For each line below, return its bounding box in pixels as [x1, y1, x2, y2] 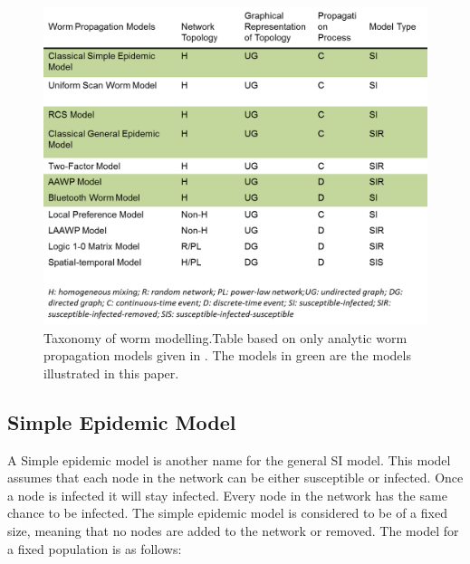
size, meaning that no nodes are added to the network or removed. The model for [7, 521, 459, 540]
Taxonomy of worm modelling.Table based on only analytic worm [43, 328, 408, 347]
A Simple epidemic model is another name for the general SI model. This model [7, 450, 451, 469]
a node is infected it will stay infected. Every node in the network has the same [7, 485, 447, 504]
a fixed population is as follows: [7, 539, 182, 558]
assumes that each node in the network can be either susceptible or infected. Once [7, 468, 464, 487]
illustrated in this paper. [43, 363, 179, 382]
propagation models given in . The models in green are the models [43, 346, 411, 365]
